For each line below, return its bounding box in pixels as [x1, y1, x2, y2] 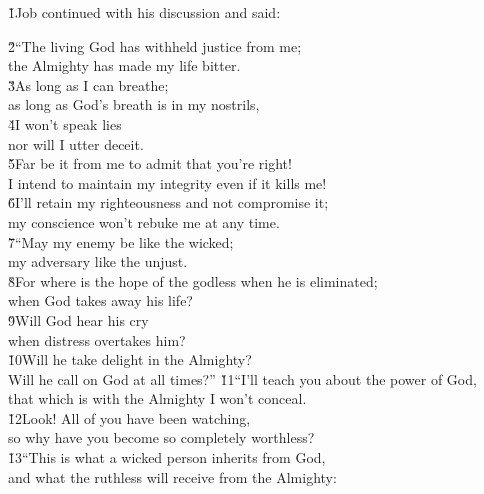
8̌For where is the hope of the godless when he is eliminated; [8, 270, 378, 291]
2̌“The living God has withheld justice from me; [8, 35, 302, 56]
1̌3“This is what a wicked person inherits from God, [8, 447, 326, 468]
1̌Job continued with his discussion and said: [8, 2, 281, 22]
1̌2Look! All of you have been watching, [8, 407, 251, 428]
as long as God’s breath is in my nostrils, [8, 94, 260, 115]
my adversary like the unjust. [8, 251, 188, 272]
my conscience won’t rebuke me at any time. [8, 211, 280, 232]
